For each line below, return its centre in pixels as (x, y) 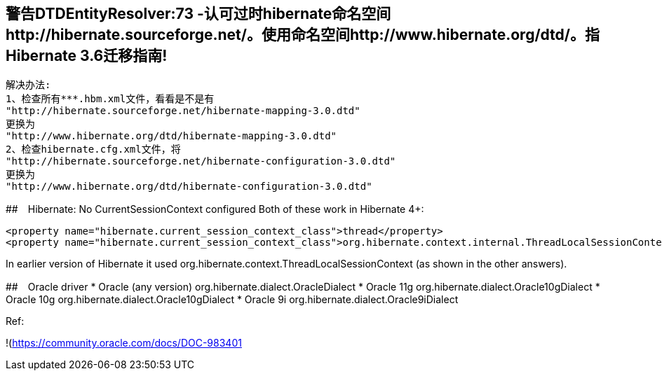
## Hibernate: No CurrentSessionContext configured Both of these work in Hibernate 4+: (215, 209)
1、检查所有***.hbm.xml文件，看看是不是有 (110, 99)
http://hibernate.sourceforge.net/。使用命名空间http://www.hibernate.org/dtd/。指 (303, 35)
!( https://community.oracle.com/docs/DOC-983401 (124, 343)
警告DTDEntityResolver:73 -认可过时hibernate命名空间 (198, 14)
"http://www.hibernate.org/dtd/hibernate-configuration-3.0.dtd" (189, 187)
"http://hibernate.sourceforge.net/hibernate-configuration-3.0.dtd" (201, 161)
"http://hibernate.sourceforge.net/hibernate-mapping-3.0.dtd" (183, 111)
